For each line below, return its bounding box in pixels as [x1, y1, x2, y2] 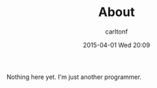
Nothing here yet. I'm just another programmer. [6, 73, 142, 81]
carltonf [105, 27, 128, 36]
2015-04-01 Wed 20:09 [82, 41, 151, 49]
